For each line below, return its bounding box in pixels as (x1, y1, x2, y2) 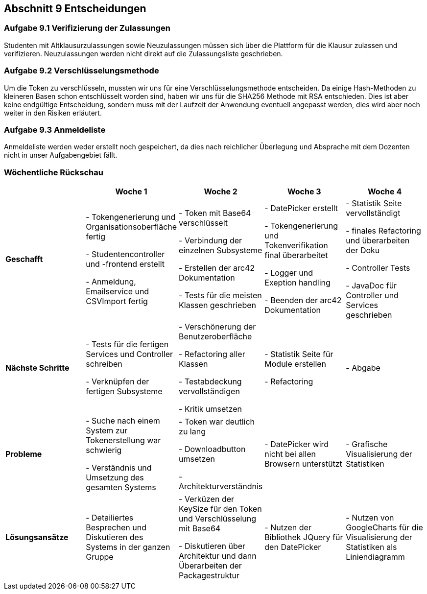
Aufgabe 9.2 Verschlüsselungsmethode (4, 66, 159, 76)
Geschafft (5, 254, 43, 264)
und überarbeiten (346, 236, 410, 246)
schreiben (86, 359, 122, 369)
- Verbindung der (179, 236, 242, 246)
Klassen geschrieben (179, 300, 256, 310)
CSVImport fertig (86, 296, 148, 307)
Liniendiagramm (346, 552, 405, 562)
